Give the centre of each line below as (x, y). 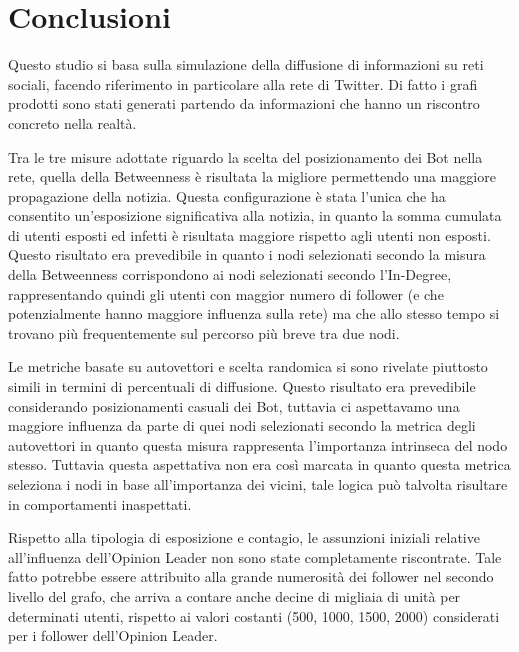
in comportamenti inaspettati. (100, 503)
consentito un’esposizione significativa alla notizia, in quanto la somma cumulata (255, 215)
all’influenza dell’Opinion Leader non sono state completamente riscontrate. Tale (255, 556)
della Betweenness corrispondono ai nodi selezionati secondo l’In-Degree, (230, 274)
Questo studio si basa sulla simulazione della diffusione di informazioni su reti (246, 64)
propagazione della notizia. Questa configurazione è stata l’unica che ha (227, 195)
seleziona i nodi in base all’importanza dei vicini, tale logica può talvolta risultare (258, 484)
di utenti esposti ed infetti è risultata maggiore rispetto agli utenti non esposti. (249, 234)
